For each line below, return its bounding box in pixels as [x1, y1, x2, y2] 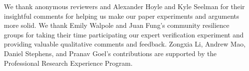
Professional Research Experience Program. [4, 58, 133, 68]
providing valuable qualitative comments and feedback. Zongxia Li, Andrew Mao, [4, 39, 246, 49]
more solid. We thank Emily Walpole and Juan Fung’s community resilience [4, 20, 230, 30]
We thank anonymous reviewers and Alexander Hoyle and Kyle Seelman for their [4, 1, 245, 11]
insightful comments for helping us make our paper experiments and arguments [4, 11, 239, 21]
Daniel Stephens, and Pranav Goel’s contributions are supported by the [4, 48, 217, 58]
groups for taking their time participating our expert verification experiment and [4, 29, 244, 39]
